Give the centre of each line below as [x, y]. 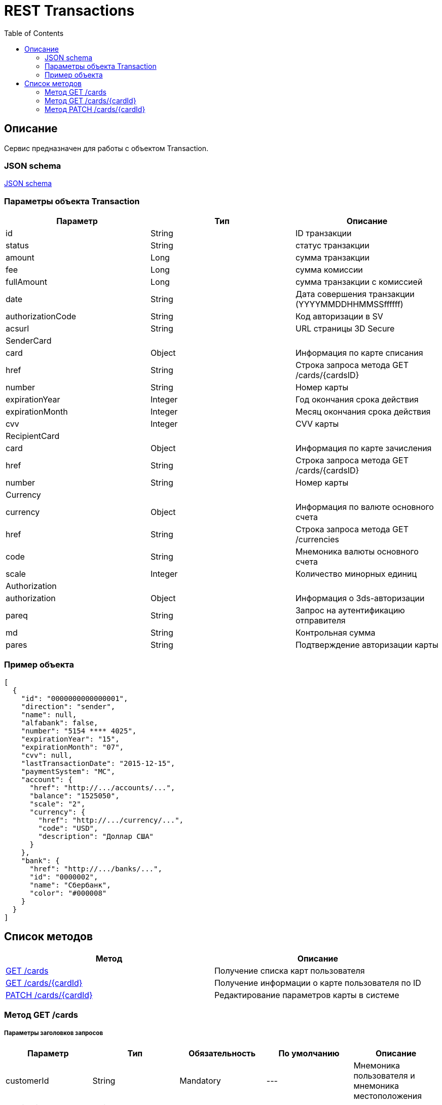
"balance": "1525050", [75, 796]
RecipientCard [33, 436]
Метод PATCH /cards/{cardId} [95, 109]
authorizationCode [41, 317]
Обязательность [222, 1053]
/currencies [317, 540]
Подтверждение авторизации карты [367, 645]
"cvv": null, [47, 755]
